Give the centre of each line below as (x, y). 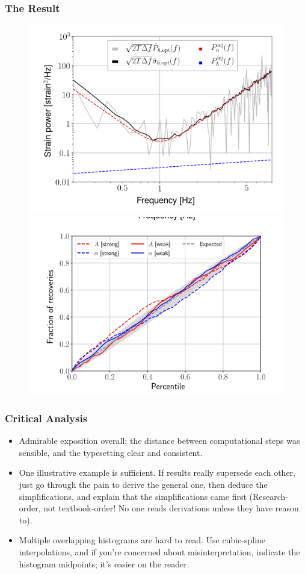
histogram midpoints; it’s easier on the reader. (104, 563)
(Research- (269, 496)
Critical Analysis (46, 418)
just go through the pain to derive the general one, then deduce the (143, 485)
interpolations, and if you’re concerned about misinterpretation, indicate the (159, 551)
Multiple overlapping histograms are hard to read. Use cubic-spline (142, 540)
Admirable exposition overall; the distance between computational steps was (159, 441)
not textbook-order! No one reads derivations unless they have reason (171, 508)
